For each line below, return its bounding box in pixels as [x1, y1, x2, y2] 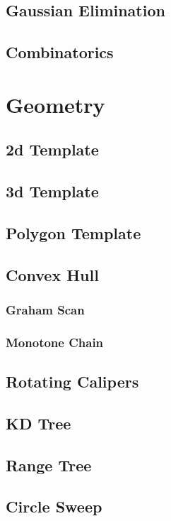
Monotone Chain [6, 333, 104, 351]
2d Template [6, 138, 99, 160]
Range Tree [6, 454, 92, 476]
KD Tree [6, 412, 71, 434]
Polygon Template [6, 221, 141, 243]
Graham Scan [6, 300, 85, 318]
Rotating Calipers [6, 371, 139, 393]
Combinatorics [6, 41, 114, 63]
